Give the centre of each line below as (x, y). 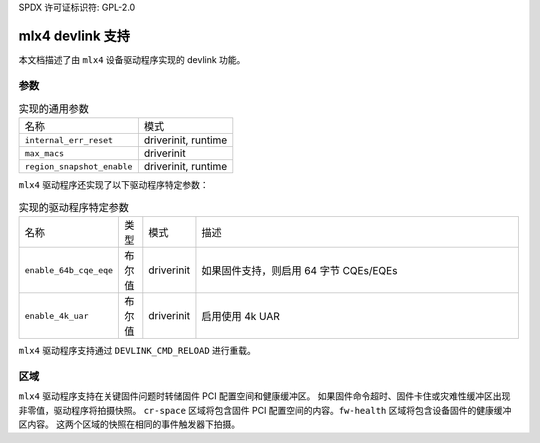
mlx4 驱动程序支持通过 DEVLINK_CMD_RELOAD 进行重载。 (137, 351)
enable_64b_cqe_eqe (69, 270)
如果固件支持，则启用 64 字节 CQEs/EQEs (299, 271)
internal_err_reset (69, 140)
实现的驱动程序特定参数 (74, 207)
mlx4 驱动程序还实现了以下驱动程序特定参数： (113, 185)
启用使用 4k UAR (240, 317)
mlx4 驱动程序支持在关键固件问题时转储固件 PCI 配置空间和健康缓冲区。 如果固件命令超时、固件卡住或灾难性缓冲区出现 (264, 396)
